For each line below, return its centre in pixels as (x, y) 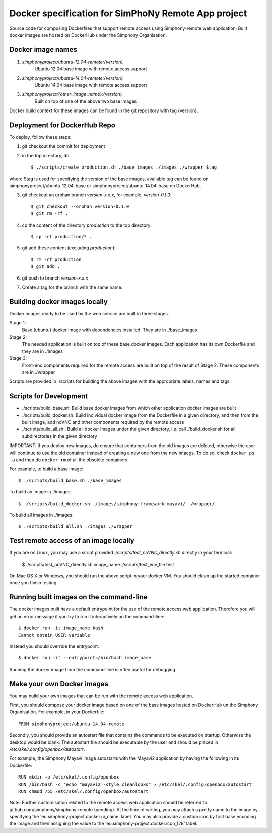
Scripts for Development (49, 396)
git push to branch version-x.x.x (55, 278)
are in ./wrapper (39, 372)
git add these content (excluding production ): (69, 248)
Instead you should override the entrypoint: (54, 646)
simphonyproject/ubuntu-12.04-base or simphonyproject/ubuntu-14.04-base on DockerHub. (105, 186)
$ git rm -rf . (50, 214)
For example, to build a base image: (46, 469)
